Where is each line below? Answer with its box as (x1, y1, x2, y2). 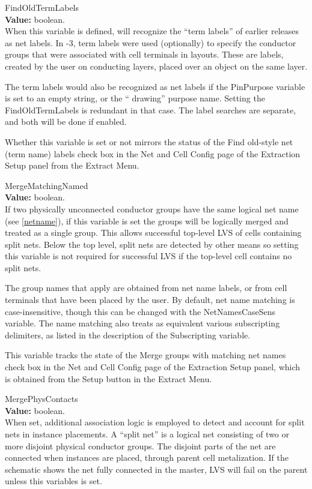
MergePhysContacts (5, 392, 78, 405)
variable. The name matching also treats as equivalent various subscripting (5, 317, 280, 329)
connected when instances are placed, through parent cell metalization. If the (5, 451, 289, 464)
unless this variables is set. (5, 475, 102, 487)
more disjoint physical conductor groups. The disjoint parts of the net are (5, 439, 276, 452)
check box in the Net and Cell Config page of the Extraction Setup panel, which (5, 361, 301, 373)
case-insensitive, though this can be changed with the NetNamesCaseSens (5, 305, 276, 317)
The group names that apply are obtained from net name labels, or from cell (5, 281, 287, 294)
